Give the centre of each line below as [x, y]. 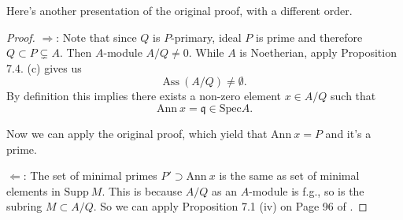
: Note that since [96, 37]
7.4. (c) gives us [44, 67]
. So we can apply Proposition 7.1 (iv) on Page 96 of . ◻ [230, 206]
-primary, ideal [206, 37]
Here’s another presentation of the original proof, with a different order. [179, 10]
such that [353, 96]
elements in [33, 190]
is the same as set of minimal [289, 175]
